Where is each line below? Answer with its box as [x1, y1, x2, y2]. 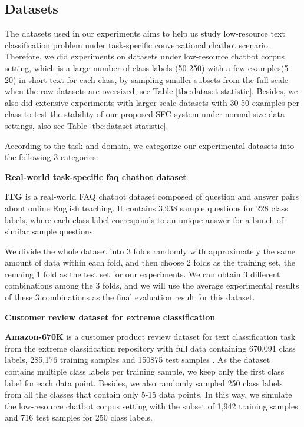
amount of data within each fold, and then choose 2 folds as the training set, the [5, 256, 296, 269]
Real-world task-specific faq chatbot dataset [5, 170, 187, 183]
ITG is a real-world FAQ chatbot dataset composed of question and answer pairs [5, 190, 299, 203]
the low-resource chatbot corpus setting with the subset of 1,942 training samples [5, 399, 298, 412]
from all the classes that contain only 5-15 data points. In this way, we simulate [5, 388, 292, 400]
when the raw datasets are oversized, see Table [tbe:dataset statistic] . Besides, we [5, 85, 298, 97]
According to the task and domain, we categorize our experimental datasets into [5, 139, 295, 151]
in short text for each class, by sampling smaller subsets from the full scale [19, 73, 289, 85]
